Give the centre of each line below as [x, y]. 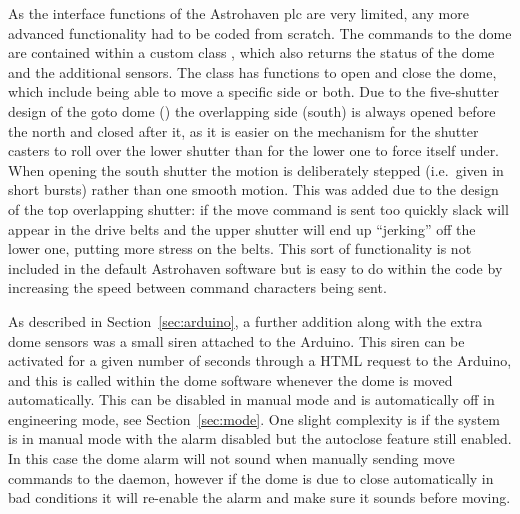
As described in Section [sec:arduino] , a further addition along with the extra [245, 320]
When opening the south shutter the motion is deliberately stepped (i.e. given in [256, 169]
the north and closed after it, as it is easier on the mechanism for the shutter [243, 130]
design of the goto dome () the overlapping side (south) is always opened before [252, 110]
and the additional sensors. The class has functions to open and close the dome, [252, 71]
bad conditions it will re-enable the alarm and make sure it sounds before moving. [259, 497]
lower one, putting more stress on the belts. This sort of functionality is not [240, 248]
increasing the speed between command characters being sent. [197, 287]
